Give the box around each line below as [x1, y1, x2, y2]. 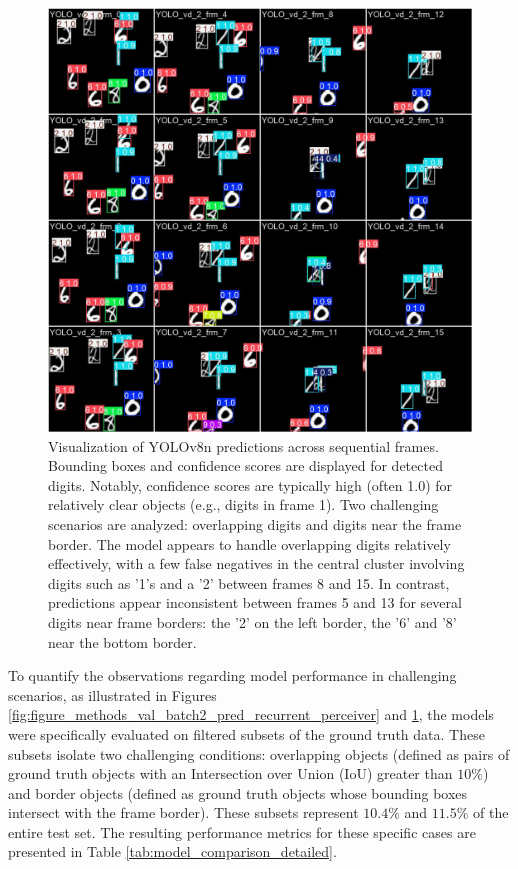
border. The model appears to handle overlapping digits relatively [48, 533, 451, 554]
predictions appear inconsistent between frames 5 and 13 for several [48, 592, 462, 613]
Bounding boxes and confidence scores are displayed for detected [48, 455, 443, 476]
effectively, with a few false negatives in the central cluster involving [48, 553, 465, 574]
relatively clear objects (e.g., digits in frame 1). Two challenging [48, 494, 439, 515]
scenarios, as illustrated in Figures [8, 684, 217, 705]
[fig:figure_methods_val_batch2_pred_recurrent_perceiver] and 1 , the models [8, 704, 494, 725]
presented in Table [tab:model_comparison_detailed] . [8, 841, 337, 862]
